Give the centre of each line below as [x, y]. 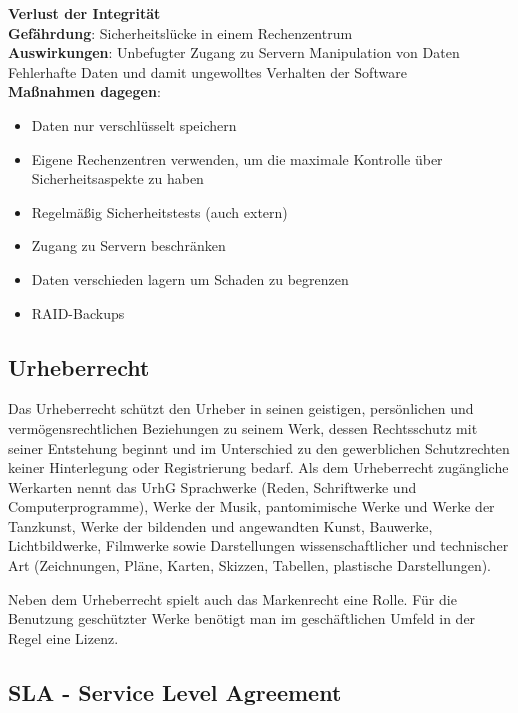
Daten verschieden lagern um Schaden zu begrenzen [190, 278]
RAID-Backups [78, 312]
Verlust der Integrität [84, 13]
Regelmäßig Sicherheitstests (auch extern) [159, 211]
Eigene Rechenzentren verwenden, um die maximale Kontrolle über [237, 158]
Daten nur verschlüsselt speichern [134, 124]
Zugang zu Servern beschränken [128, 245]
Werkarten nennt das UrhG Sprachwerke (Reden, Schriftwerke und [212, 486]
